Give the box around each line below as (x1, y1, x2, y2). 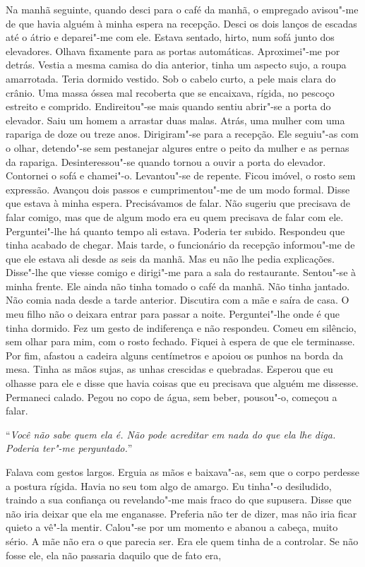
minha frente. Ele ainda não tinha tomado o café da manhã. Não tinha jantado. (6, 278, 350, 293)
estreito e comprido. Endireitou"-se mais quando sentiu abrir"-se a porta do (6, 99, 331, 114)
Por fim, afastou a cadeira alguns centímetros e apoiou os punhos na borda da (6, 347, 343, 362)
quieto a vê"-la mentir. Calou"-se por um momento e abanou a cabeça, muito (6, 520, 338, 535)
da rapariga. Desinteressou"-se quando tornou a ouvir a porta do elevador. (6, 154, 326, 169)
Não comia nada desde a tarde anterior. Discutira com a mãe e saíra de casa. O (6, 292, 349, 307)
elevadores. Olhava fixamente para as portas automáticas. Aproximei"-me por (6, 43, 340, 58)
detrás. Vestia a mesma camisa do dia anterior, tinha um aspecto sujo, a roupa (6, 57, 347, 72)
